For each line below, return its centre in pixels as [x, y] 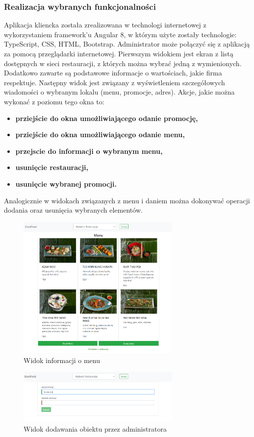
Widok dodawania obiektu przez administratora [95, 428]
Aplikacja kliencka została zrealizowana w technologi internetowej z [105, 25]
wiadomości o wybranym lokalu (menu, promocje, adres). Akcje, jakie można [119, 92]
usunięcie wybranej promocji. [66, 183]
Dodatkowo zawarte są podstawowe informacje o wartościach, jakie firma [113, 73]
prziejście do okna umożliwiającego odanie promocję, [107, 118]
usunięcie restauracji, [52, 167]
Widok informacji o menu [62, 360]
